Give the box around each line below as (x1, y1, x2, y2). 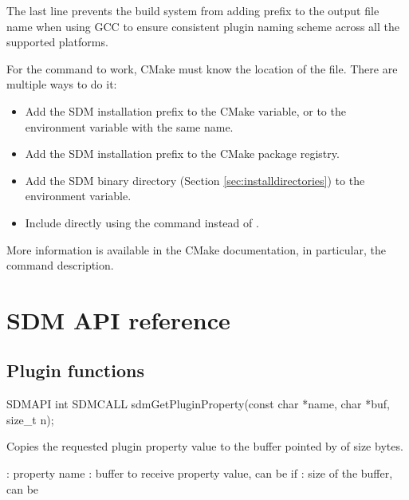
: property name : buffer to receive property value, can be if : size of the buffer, (6, 465, 393, 482)
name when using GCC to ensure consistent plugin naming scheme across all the (6, 18, 399, 34)
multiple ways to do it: (6, 76, 117, 93)
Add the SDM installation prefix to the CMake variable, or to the (25, 102, 346, 119)
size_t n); (6, 411, 54, 427)
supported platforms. (6, 33, 108, 50)
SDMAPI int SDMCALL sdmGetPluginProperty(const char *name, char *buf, (6, 396, 390, 412)
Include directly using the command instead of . (25, 214, 259, 230)
